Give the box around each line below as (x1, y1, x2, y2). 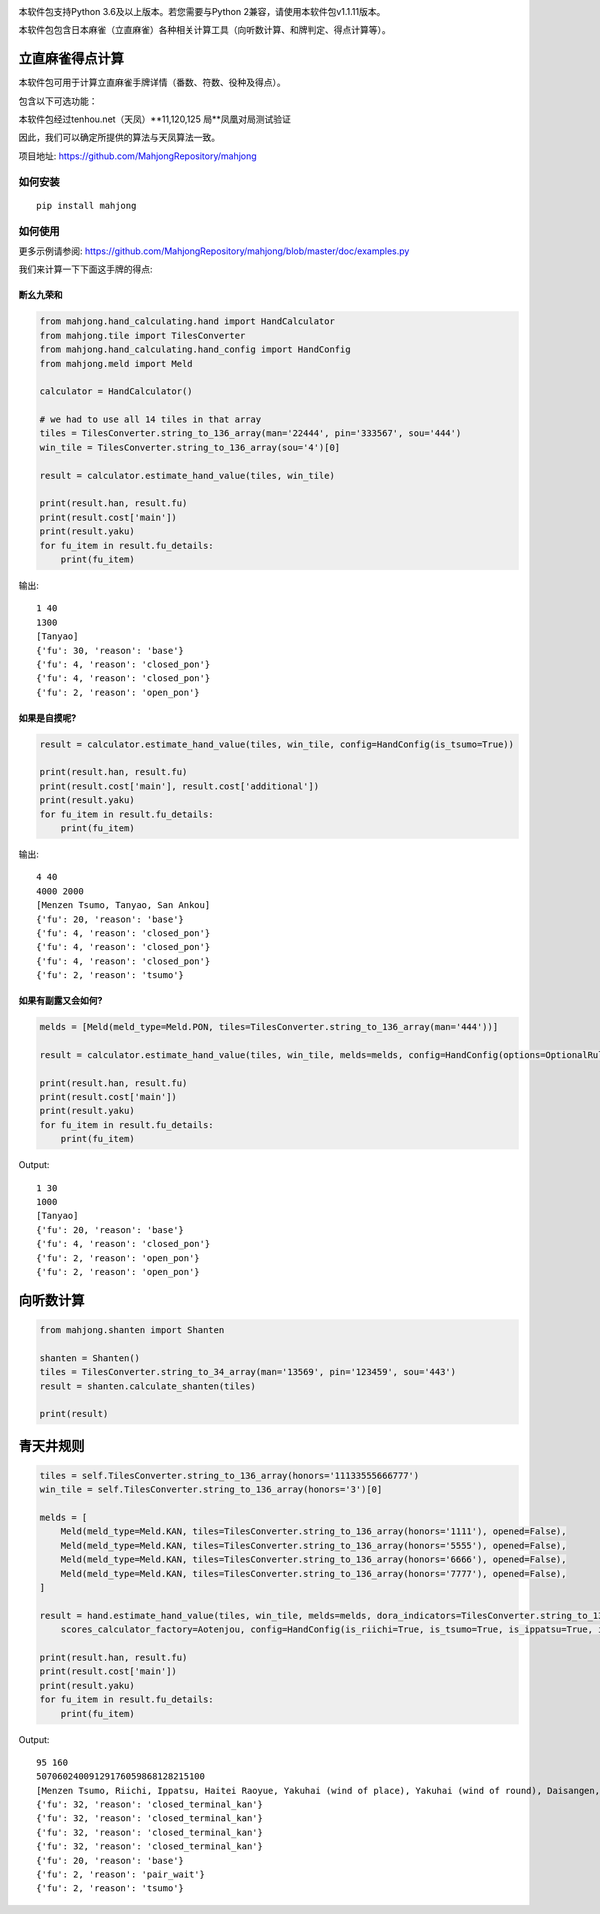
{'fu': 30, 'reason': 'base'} (36, 645, 185, 656)
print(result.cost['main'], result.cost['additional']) (39, 780, 320, 792)
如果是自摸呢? (18, 711, 77, 724)
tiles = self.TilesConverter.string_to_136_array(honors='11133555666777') (39, 1470, 420, 1481)
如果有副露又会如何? (18, 995, 103, 1007)
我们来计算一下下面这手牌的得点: (18, 263, 154, 275)
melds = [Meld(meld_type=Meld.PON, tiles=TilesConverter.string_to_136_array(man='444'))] (39, 1021, 499, 1033)
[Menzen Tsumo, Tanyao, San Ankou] (36, 900, 211, 911)
